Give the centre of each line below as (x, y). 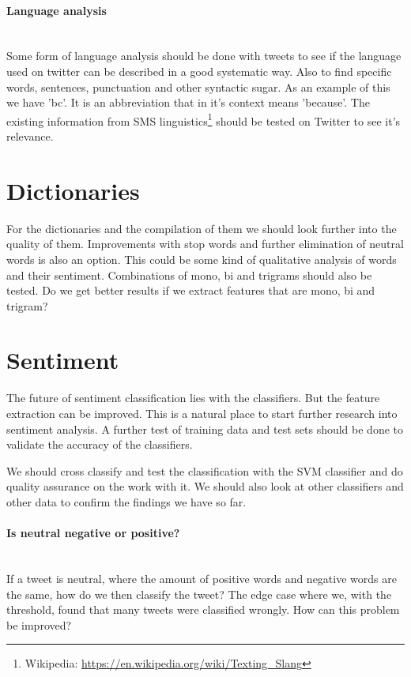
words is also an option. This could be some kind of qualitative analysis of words (202, 259)
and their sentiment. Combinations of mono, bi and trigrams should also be (189, 275)
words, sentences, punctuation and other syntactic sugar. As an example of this (198, 87)
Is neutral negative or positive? (93, 533)
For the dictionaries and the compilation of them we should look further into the (202, 228)
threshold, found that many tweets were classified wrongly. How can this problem (203, 609)
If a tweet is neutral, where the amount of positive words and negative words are (202, 578)
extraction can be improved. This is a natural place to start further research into (202, 414)
